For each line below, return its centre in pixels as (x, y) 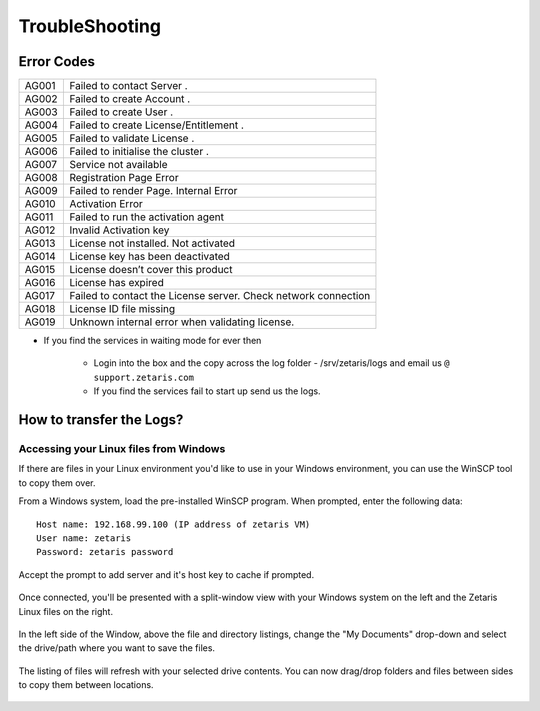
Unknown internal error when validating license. (182, 322)
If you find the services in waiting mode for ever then (152, 341)
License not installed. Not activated (152, 243)
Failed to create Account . (130, 99)
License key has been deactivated (149, 257)
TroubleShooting (90, 26)
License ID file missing (122, 309)
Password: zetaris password (105, 552)
